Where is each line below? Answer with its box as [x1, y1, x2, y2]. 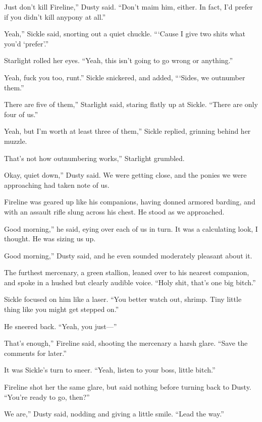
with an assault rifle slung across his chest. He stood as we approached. [4, 206, 225, 217]
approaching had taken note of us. [4, 179, 110, 190]
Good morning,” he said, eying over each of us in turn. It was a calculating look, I [4, 223, 258, 234]
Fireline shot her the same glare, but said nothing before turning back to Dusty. [4, 382, 251, 392]
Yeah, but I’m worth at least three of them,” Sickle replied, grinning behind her [4, 126, 251, 136]
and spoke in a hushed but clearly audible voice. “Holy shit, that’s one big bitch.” [4, 277, 256, 287]
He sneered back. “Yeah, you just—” [4, 321, 117, 331]
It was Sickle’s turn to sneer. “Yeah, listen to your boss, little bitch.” [4, 364, 216, 375]
